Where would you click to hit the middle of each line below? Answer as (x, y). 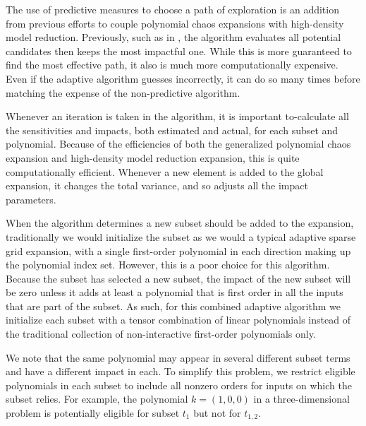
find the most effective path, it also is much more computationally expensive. (172, 65)
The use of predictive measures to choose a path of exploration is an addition (172, 9)
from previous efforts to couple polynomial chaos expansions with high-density (175, 23)
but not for (217, 413)
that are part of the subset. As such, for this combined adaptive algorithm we (173, 306)
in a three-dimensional (301, 399)
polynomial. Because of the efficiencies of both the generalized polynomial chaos (178, 144)
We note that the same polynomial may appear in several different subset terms (178, 357)
